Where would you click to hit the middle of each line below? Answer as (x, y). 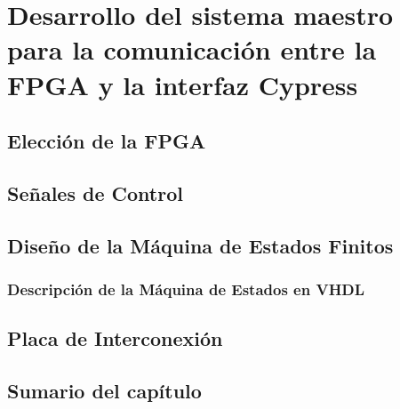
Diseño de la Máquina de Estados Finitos (200, 245)
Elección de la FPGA (107, 141)
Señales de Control (95, 192)
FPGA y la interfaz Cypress (183, 84)
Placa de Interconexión (115, 338)
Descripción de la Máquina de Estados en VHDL (186, 289)
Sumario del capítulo (104, 391)
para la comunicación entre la (192, 49)
